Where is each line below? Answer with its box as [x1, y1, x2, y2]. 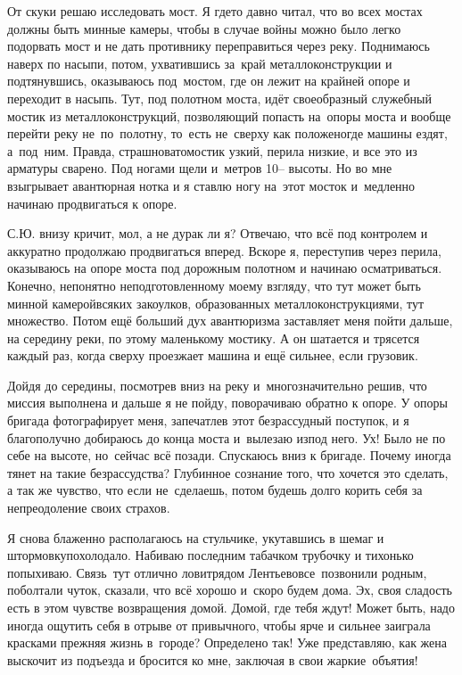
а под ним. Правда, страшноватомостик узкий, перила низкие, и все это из [7, 141, 417, 160]
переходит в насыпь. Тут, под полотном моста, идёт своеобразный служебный [7, 88, 432, 107]
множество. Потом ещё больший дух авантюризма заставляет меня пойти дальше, [7, 311, 453, 330]
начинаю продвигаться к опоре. [7, 193, 177, 212]
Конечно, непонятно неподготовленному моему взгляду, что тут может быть [7, 276, 421, 294]
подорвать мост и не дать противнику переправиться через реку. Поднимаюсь [7, 37, 430, 55]
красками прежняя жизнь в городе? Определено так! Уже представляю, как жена [7, 633, 448, 652]
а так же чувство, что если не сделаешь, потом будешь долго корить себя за [7, 481, 423, 499]
